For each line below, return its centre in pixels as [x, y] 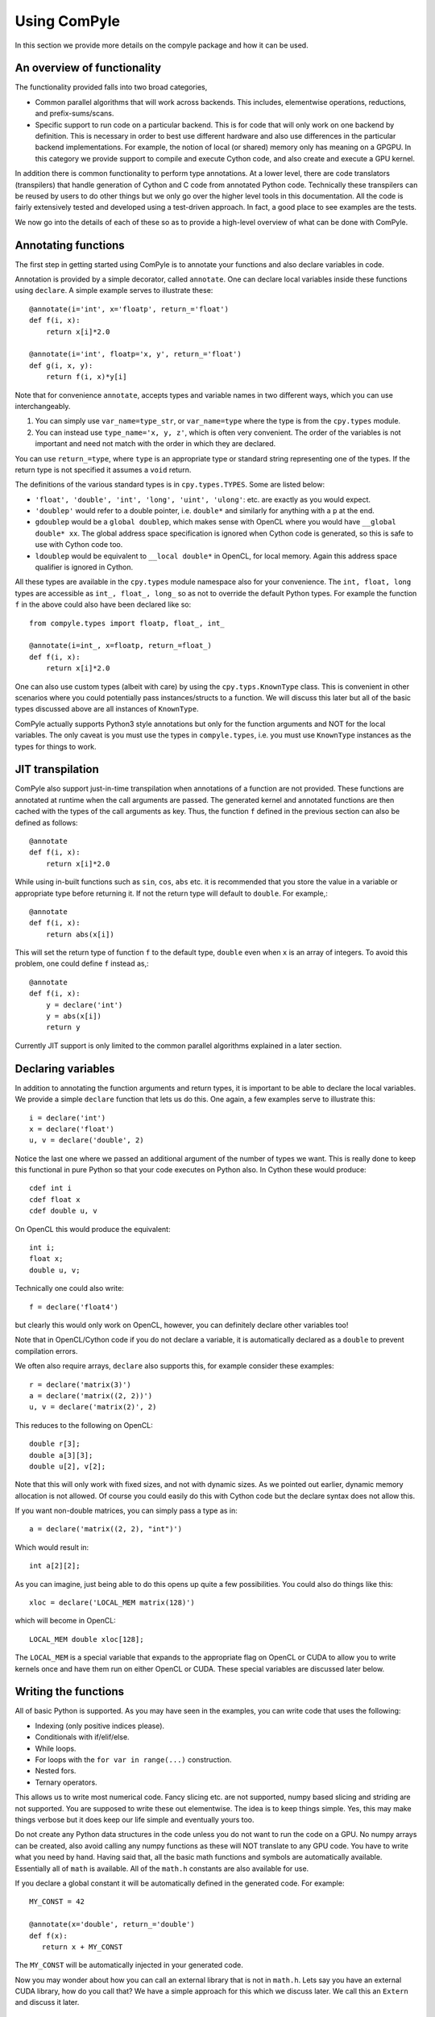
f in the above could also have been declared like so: [103, 604]
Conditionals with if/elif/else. [82, 1737]
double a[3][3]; [61, 1455]
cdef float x [55, 1199]
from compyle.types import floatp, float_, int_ [127, 623]
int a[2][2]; [55, 1566]
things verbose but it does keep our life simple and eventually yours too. [135, 1820]
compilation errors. [46, 1351]
